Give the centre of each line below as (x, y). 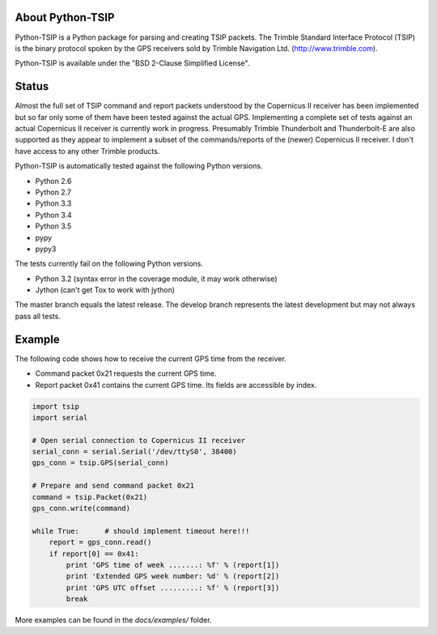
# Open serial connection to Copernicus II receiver (139, 440)
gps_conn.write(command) (81, 509)
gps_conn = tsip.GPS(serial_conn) (100, 463)
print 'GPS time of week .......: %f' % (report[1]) (173, 565)
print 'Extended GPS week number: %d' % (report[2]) (173, 576)
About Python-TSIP (65, 17)
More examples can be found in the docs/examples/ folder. (113, 620)
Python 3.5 (53, 226)
